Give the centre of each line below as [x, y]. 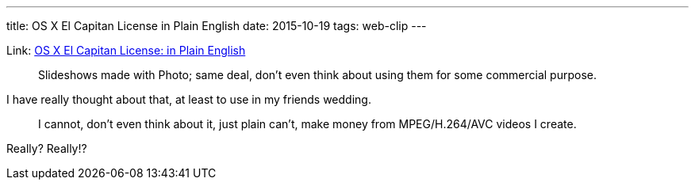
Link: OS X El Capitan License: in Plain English [126, 50]
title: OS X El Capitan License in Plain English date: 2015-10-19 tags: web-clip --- [217, 26]
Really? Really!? [47, 148]
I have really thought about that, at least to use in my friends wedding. [189, 99]
